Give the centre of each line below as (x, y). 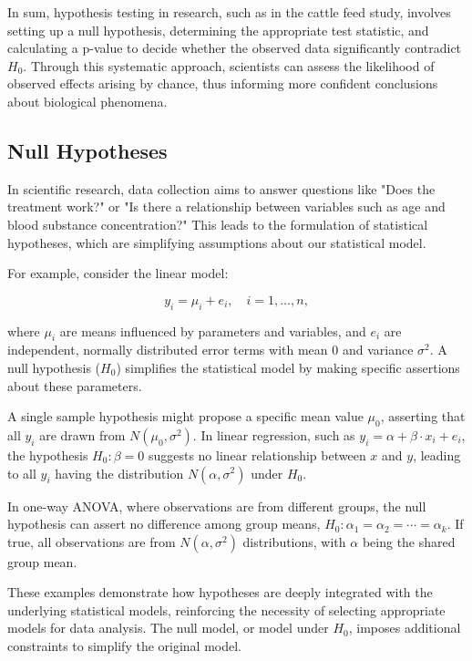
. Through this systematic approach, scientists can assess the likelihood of (229, 65)
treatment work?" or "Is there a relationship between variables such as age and (226, 207)
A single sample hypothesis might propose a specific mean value (185, 416)
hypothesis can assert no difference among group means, (164, 524)
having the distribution (119, 473)
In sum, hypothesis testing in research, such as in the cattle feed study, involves (229, 12)
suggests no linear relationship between (257, 454)
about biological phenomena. (87, 101)
